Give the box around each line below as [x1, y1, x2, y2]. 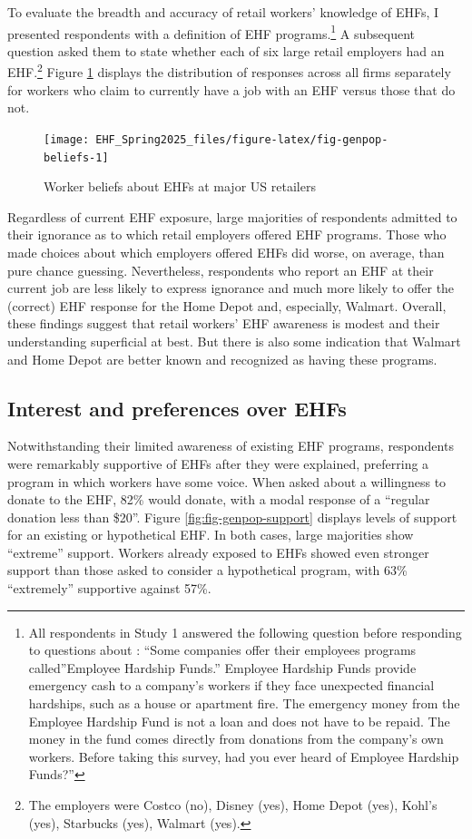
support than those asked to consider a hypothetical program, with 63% [7, 561, 408, 580]
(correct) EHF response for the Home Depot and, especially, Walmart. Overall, [7, 296, 447, 315]
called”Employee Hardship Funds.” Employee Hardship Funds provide [28, 658, 417, 677]
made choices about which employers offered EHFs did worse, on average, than [7, 242, 445, 261]
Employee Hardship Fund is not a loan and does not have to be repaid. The [28, 711, 450, 730]
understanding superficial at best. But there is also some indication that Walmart [7, 331, 461, 350]
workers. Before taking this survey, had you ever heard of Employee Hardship [28, 746, 459, 766]
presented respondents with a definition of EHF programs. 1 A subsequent [7, 21, 416, 43]
